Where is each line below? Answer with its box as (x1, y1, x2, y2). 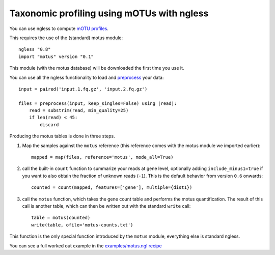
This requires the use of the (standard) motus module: (9, 35, 123, 41)
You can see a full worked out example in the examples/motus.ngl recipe (9, 242, 162, 249)
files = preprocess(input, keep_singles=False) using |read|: (18, 100, 177, 106)
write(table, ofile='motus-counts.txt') (31, 222, 133, 228)
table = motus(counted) (31, 215, 91, 221)
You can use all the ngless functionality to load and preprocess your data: (9, 74, 164, 80)
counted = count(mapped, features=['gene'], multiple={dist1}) (31, 185, 193, 190)
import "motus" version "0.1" (18, 53, 94, 60)
